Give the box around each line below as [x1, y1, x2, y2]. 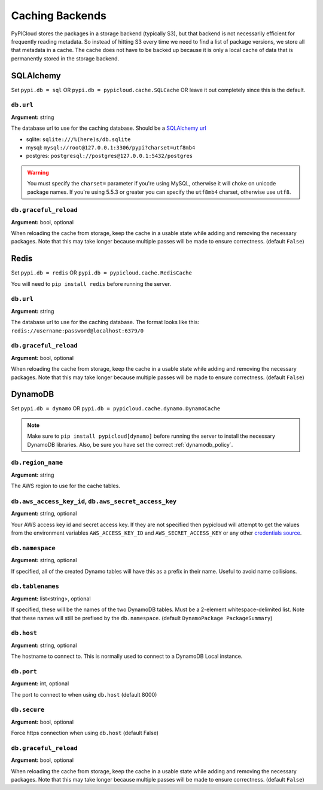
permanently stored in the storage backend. [11, 54, 120, 62]
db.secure [11, 706, 45, 714]
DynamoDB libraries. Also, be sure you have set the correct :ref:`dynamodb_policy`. [27, 441, 233, 448]
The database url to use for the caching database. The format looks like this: [11, 319, 200, 326]
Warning [27, 169, 49, 176]
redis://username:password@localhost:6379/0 [11, 327, 144, 334]
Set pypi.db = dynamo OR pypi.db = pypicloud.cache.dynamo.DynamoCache [11, 405, 221, 412]
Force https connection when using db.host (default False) [11, 730, 159, 737]
